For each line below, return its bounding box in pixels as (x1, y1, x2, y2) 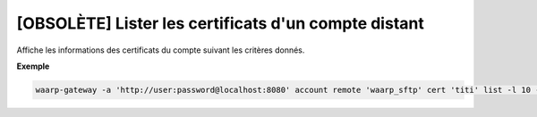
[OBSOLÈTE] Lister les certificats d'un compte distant (16, 13, 424, 33)
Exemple (16, 61, 50, 71)
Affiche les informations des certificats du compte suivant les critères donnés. (16, 45, 305, 55)
